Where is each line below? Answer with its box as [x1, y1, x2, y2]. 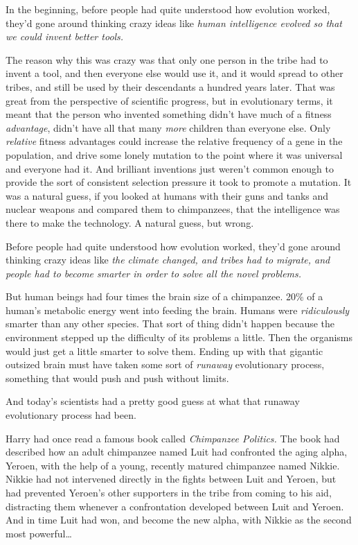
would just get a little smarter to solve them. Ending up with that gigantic [6, 343, 323, 358]
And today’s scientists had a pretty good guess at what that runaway [6, 394, 300, 408]
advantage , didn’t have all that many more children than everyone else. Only [6, 120, 331, 135]
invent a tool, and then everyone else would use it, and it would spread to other [6, 66, 343, 80]
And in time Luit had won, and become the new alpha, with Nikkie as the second [6, 512, 352, 527]
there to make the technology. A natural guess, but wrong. [6, 215, 254, 230]
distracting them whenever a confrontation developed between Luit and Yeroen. [6, 499, 344, 513]
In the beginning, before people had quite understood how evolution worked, [6, 2, 330, 16]
